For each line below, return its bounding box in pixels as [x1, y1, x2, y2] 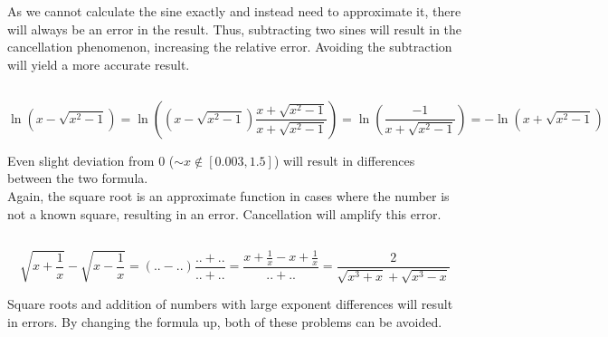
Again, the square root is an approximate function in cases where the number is [7, 186, 450, 205]
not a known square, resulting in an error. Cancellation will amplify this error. [7, 204, 442, 223]
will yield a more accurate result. [7, 54, 190, 73]
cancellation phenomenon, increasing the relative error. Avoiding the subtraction [7, 37, 452, 56]
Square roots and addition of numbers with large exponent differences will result [7, 294, 453, 313]
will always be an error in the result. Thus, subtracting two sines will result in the [7, 19, 462, 38]
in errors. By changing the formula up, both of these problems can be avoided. [7, 312, 442, 331]
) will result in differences [273, 150, 415, 169]
